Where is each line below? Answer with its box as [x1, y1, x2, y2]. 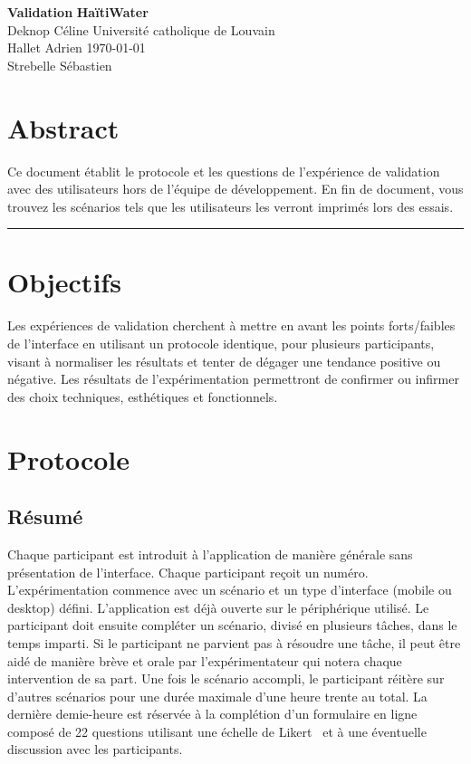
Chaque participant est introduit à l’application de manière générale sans [7, 544, 413, 563]
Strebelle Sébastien [7, 55, 112, 74]
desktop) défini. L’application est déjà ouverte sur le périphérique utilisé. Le [7, 597, 429, 616]
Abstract [7, 109, 120, 146]
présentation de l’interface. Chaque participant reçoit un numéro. [7, 562, 369, 581]
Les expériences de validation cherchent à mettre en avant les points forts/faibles [7, 316, 456, 335]
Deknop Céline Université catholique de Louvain [7, 20, 275, 39]
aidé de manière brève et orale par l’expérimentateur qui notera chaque [7, 651, 402, 670]
